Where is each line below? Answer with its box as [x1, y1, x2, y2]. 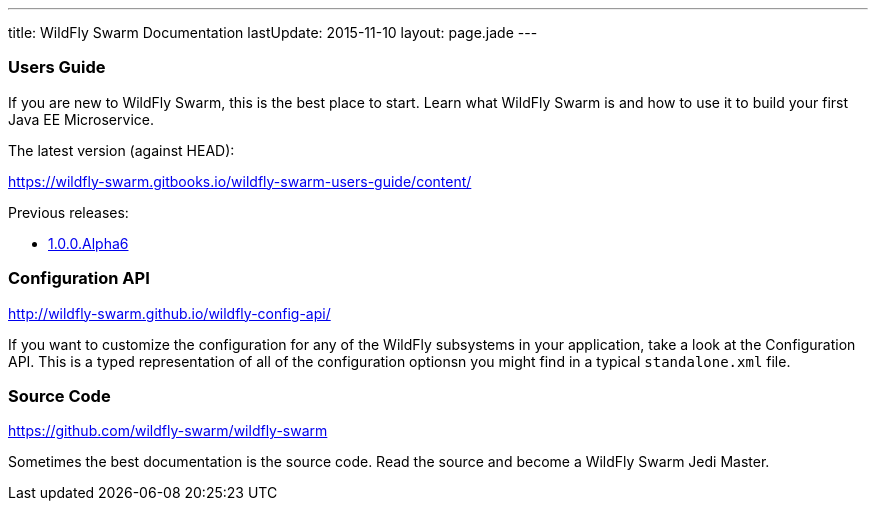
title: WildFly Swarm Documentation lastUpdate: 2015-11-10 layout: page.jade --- [8, 24, 538, 41]
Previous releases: [8, 203, 129, 221]
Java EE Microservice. [8, 110, 154, 128]
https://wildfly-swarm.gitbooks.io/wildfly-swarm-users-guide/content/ [8, 172, 472, 190]
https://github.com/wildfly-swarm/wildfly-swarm [8, 422, 328, 440]
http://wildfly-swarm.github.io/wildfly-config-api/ [8, 304, 331, 322]
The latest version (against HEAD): [8, 141, 235, 159]
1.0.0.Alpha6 [48, 234, 129, 252]
